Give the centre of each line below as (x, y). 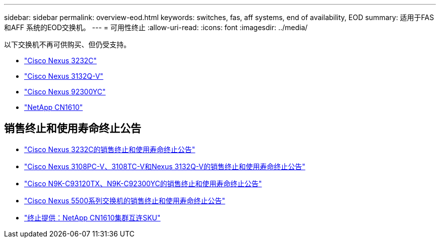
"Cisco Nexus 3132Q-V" (64, 76)
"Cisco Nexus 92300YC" (65, 92)
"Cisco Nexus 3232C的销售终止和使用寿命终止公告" (110, 149)
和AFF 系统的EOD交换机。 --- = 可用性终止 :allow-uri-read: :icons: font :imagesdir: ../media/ (156, 27)
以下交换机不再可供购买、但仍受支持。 (67, 44)
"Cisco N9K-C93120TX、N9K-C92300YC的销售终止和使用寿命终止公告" (143, 183)
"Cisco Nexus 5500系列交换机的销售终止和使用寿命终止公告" (125, 200)
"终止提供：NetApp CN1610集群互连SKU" (92, 217)
